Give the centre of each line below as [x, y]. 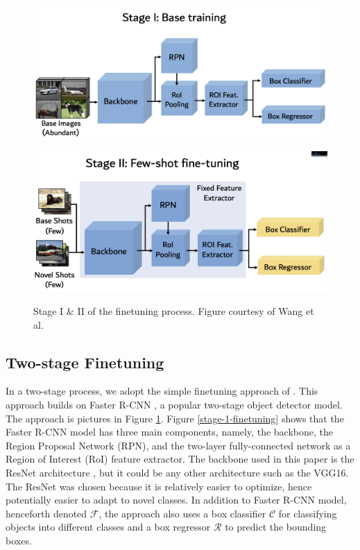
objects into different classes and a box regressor [108, 527]
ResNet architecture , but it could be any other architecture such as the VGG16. [177, 472]
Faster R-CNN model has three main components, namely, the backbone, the [170, 432]
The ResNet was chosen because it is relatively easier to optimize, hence [159, 486]
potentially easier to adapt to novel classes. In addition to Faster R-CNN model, [176, 500]
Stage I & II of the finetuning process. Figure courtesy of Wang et [174, 310]
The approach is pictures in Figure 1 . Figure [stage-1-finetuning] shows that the [175, 418]
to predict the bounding [276, 527]
